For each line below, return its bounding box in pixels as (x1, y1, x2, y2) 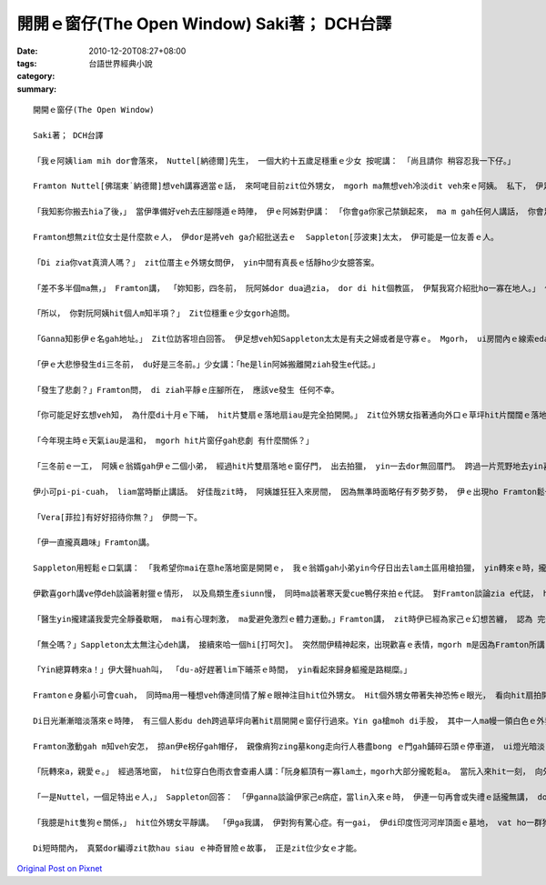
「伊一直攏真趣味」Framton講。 (33, 538, 155, 548)
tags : (16, 57, 37, 68)
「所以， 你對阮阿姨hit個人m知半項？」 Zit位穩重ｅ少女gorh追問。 (33, 308, 295, 318)
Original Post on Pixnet (16, 863, 103, 874)
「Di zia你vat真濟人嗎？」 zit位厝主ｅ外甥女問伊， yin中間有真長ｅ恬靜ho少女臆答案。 (33, 257, 379, 267)
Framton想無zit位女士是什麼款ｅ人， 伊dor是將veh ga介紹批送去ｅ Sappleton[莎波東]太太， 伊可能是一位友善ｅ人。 (33, 232, 500, 243)
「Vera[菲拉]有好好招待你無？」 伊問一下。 (33, 512, 202, 522)
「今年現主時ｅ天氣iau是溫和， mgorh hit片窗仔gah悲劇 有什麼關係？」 (33, 436, 314, 446)
